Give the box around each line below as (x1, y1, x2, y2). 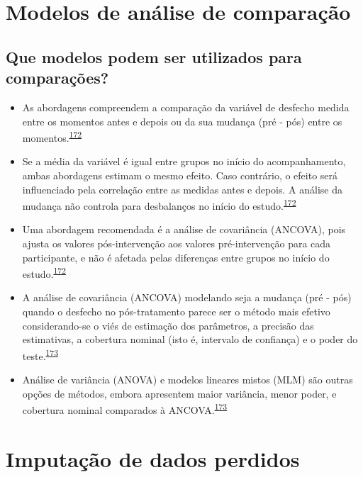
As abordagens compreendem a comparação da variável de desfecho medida (22, 99, 350, 114)
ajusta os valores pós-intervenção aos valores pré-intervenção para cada (22, 236, 331, 251)
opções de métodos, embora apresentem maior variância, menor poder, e (22, 386, 337, 400)
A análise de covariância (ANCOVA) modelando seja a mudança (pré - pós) (22, 290, 352, 305)
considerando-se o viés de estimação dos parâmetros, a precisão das (22, 318, 314, 332)
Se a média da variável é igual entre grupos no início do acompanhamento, (22, 154, 346, 169)
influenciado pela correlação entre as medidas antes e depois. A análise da (22, 181, 342, 196)
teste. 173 (22, 346, 59, 363)
